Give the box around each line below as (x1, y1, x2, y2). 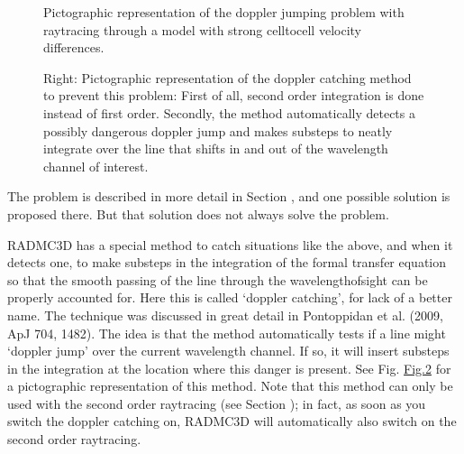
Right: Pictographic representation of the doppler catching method (43, 68, 412, 87)
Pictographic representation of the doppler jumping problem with (43, 3, 405, 21)
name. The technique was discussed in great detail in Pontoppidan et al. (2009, (7, 305, 443, 324)
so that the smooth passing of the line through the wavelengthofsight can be (7, 270, 428, 289)
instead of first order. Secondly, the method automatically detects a (43, 103, 415, 122)
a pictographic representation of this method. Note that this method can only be (7, 376, 453, 395)
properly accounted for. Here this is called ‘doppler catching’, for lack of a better (7, 288, 452, 307)
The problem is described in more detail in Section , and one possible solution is (7, 187, 450, 206)
